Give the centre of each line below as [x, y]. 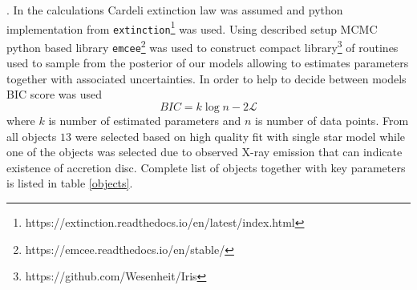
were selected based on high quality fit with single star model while [240, 136]
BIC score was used [55, 94]
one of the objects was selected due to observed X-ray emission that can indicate [204, 152]
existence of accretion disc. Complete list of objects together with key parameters [206, 167]
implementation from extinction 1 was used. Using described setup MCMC [192, 27]
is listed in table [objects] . [70, 183]
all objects [32, 136]
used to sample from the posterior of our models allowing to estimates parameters [208, 63]
